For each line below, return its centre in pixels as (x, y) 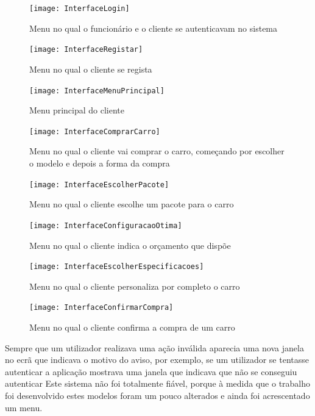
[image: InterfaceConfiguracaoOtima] (106, 225)
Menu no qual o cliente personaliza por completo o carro (135, 286)
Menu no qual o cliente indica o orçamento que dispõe (130, 245)
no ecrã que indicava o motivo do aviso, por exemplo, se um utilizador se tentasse (157, 360)
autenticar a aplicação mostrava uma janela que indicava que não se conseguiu (151, 371)
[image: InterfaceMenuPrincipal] (97, 91)
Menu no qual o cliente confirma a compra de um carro (132, 327)
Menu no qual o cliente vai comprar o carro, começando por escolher (157, 151)
